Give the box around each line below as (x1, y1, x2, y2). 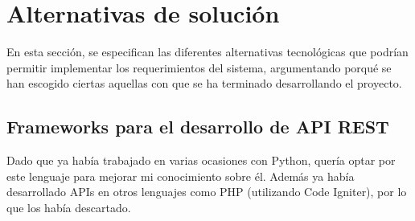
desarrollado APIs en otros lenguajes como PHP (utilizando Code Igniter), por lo (6, 183, 407, 200)
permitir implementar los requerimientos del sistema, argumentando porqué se (6, 59, 392, 76)
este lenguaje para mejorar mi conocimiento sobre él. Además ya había (6, 167, 355, 184)
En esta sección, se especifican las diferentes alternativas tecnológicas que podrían (6, 43, 409, 60)
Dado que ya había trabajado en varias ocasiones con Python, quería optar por (6, 152, 396, 169)
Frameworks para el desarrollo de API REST (6, 114, 389, 139)
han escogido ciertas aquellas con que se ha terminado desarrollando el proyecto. (6, 75, 402, 92)
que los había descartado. (6, 198, 131, 215)
